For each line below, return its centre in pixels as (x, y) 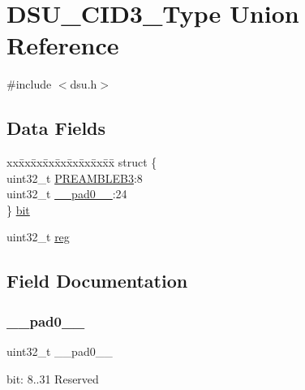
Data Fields (56, 128)
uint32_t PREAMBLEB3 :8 (75, 178)
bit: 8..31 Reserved (53, 378)
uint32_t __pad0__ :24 (67, 194)
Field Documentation (97, 281)
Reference (63, 45)
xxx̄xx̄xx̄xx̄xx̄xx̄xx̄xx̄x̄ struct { (82, 162)
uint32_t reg (38, 237)
